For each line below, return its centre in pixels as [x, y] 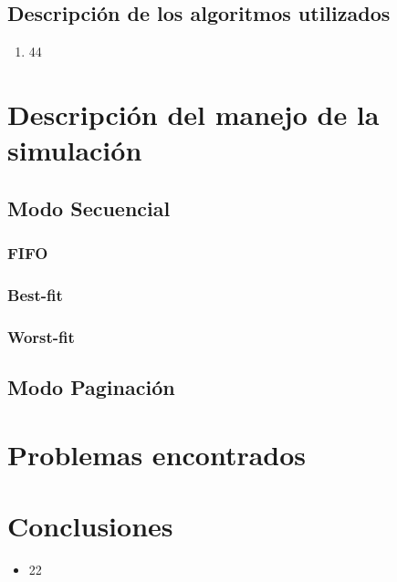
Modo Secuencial [89, 208]
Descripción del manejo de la [193, 114]
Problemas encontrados [157, 454]
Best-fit [35, 294]
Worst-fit [41, 336]
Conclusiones [90, 526]
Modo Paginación [91, 387]
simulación [75, 150]
